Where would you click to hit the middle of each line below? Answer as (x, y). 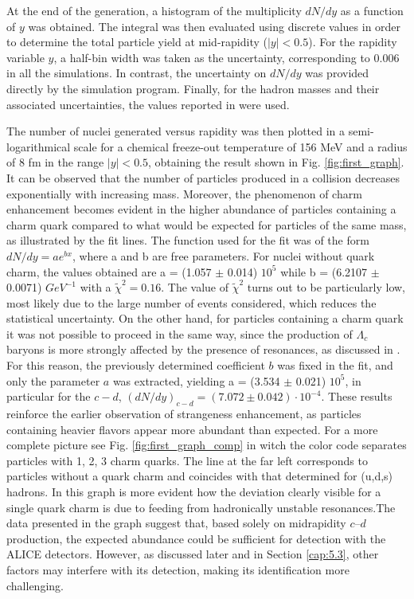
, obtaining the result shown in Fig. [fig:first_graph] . (276, 162)
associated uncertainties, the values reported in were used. (148, 104)
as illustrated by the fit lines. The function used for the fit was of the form (188, 240)
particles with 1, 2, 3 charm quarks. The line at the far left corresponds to (187, 460)
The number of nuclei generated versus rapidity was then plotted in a (176, 131)
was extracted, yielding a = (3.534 (196, 380)
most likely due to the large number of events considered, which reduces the (191, 302)
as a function (372, 10)
